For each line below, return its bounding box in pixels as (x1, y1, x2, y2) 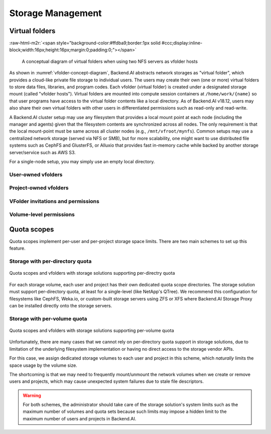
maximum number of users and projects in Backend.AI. (23, 415, 137, 421)
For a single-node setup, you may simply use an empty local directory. (9, 158, 155, 164)
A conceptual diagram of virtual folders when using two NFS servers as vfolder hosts (22, 58, 198, 64)
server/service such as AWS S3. (9, 149, 76, 155)
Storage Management (9, 8, 102, 19)
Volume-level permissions (9, 211, 75, 218)
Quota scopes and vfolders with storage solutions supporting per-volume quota (9, 327, 174, 334)
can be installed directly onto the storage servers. (9, 302, 112, 308)
